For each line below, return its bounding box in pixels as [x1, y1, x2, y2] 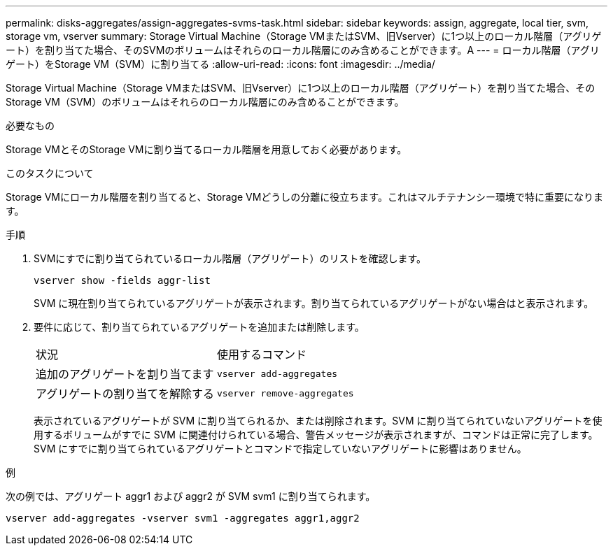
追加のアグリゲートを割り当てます [36, 367, 214, 381]
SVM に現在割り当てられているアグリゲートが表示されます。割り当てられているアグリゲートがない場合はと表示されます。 [34, 297, 594, 309]
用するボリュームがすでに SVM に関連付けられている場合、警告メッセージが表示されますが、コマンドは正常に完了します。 [34, 429, 598, 441]
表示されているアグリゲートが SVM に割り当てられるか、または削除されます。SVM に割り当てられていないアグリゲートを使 [34, 415, 603, 427]
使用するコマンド [216, 348, 306, 362]
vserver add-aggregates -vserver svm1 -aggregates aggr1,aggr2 [6, 513, 360, 524]
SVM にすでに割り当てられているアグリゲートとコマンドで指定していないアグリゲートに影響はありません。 [34, 443, 527, 455]
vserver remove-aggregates [216, 387, 354, 399]
